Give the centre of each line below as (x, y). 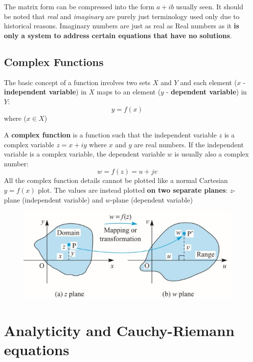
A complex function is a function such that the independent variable (110, 134)
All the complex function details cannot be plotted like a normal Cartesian (116, 180)
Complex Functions (54, 61)
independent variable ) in (45, 92)
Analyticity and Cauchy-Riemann (119, 330)
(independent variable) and (63, 199)
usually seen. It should (209, 6)
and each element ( (209, 82)
